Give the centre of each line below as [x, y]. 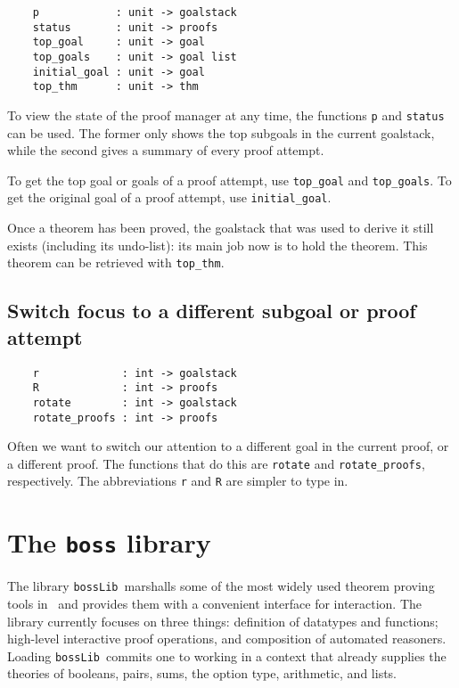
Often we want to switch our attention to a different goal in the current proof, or [228, 446]
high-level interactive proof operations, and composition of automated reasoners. [227, 639]
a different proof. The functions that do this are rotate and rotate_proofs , [216, 463]
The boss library [109, 542]
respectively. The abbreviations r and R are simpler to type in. [178, 481]
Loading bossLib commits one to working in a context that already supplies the [227, 655]
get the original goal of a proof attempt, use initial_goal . [169, 197]
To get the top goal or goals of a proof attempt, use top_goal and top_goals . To [229, 180]
